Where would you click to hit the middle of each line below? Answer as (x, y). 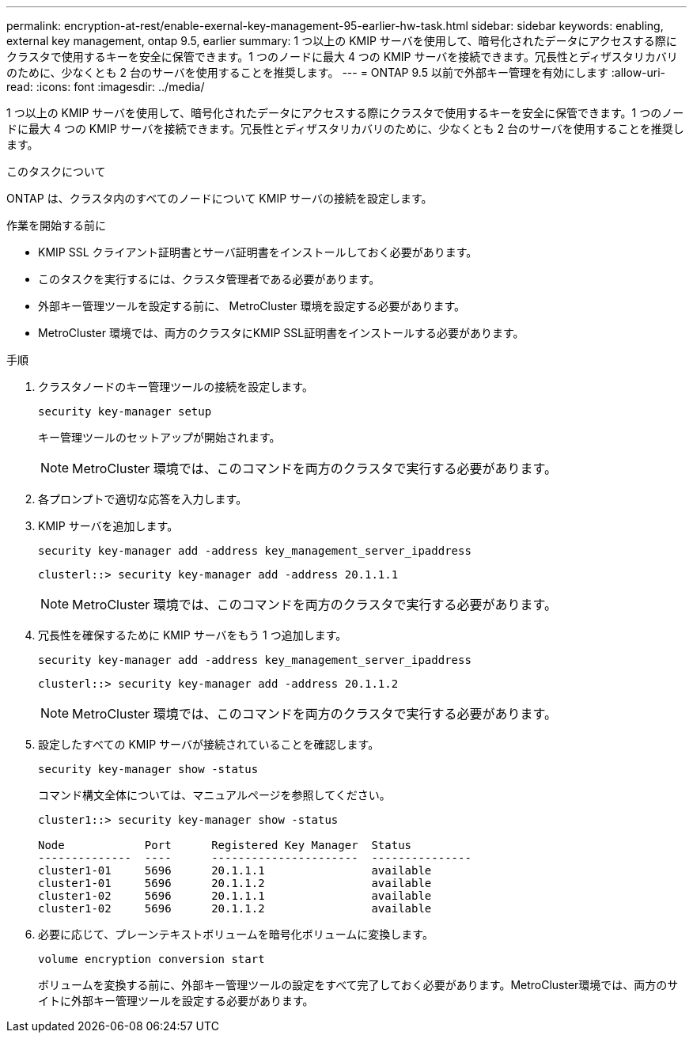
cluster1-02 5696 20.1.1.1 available (235, 896)
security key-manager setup (125, 411)
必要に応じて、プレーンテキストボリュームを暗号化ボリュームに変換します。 (236, 934)
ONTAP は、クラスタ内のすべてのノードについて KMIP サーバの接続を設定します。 (220, 198)
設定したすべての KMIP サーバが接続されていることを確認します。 (209, 744)
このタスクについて (56, 171)
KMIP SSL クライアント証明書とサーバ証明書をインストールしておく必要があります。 (258, 252)
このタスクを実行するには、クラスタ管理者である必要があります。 (209, 279)
